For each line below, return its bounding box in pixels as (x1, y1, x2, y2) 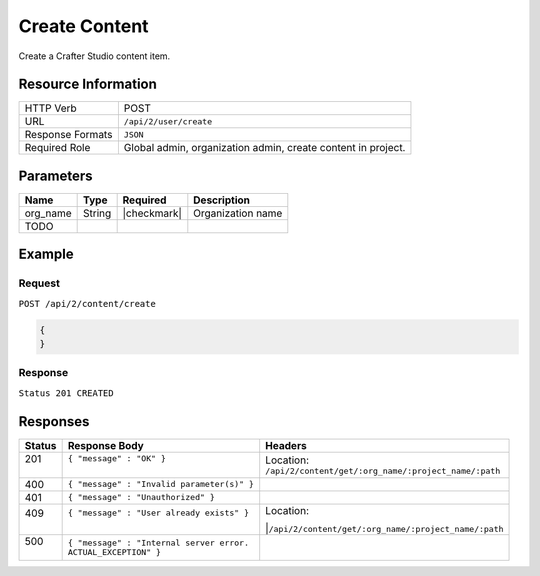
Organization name (193, 206, 283, 220)
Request (18, 276, 60, 290)
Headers (265, 438, 307, 452)
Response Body (67, 438, 144, 452)
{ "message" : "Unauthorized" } (67, 492, 215, 503)
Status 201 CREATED (18, 387, 114, 399)
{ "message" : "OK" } (67, 453, 167, 464)
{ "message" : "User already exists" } (67, 508, 250, 519)
